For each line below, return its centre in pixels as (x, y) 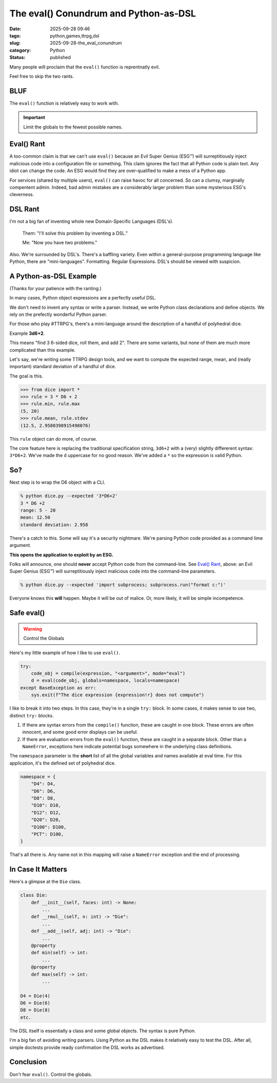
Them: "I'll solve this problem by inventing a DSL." (75, 233)
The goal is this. (26, 376)
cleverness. (22, 195)
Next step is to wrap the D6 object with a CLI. (57, 482)
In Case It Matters (38, 870)
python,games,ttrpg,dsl (75, 35)
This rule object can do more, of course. (53, 439)
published (61, 58)
